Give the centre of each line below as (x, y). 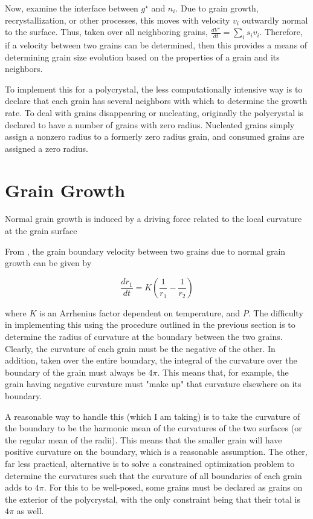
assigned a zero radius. (47, 148)
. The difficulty (276, 312)
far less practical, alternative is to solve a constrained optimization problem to (150, 463)
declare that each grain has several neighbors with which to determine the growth (156, 101)
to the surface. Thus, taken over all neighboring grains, (107, 32)
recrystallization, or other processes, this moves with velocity (118, 20)
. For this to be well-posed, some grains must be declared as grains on (173, 487)
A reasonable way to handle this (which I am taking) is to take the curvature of (153, 416)
